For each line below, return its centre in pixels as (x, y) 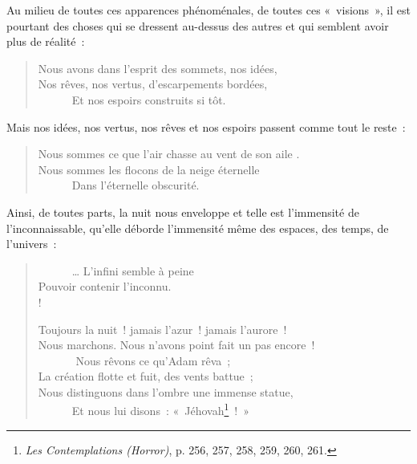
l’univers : (32, 244)
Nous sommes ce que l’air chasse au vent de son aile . (169, 154)
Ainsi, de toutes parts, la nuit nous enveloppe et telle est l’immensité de (183, 212)
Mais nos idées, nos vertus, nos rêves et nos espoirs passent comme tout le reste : (206, 126)
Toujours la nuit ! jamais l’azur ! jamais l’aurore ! (162, 329)
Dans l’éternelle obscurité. (136, 185)
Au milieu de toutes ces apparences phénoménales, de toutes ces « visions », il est (208, 10)
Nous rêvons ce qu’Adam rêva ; (153, 360)
